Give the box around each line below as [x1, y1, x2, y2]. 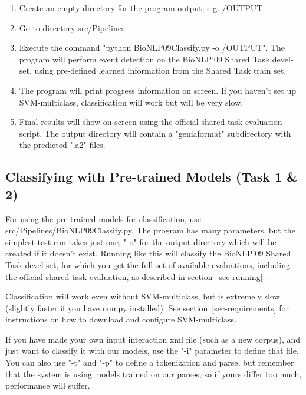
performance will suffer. [5, 379, 90, 391]
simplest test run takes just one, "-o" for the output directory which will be [5, 235, 277, 248]
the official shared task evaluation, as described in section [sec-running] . [5, 270, 265, 282]
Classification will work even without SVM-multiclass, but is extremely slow [5, 290, 280, 302]
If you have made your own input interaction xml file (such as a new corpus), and [5, 333, 301, 345]
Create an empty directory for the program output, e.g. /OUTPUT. [19, 2, 265, 14]
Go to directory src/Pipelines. [19, 21, 127, 34]
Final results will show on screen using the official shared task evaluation [19, 116, 282, 128]
